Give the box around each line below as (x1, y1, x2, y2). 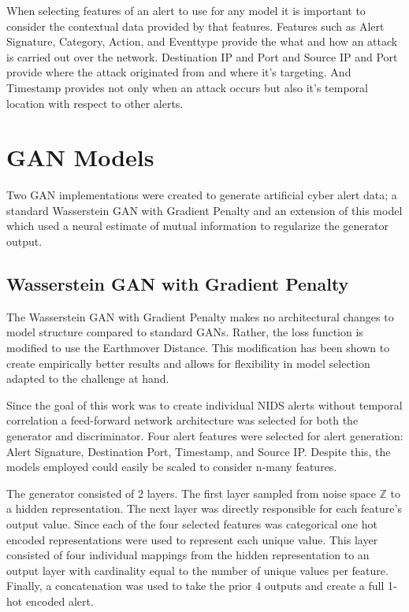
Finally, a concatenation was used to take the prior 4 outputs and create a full (6, 577, 385, 594)
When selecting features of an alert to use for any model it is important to (6, 2, 366, 18)
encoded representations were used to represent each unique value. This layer (6, 531, 378, 547)
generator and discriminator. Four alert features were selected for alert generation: (6, 428, 403, 444)
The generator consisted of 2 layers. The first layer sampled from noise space (6, 484, 376, 501)
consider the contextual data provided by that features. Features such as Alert (6, 17, 385, 34)
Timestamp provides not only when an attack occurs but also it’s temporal (6, 79, 368, 95)
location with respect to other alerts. (6, 95, 184, 111)
